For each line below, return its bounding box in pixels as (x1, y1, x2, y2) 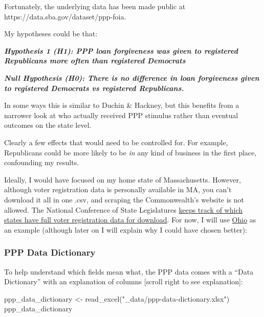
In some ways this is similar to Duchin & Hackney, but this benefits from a (4, 100, 239, 110)
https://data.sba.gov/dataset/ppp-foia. (4, 11, 126, 21)
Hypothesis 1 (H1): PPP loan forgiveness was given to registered (4, 45, 238, 56)
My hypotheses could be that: (4, 28, 98, 39)
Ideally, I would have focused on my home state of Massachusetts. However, (4, 174, 241, 185)
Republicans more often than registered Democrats (4, 55, 186, 66)
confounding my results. (4, 157, 79, 168)
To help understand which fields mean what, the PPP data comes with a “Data (4, 266, 254, 277)
